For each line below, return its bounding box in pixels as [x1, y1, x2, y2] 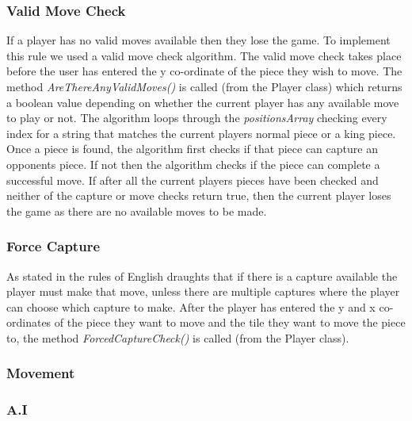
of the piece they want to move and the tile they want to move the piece [54, 314, 406, 331]
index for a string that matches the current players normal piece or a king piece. [6, 124, 396, 141]
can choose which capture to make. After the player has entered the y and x [6, 298, 376, 315]
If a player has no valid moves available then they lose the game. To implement [6, 32, 391, 48]
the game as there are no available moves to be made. [6, 202, 267, 219]
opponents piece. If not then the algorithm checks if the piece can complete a [6, 155, 380, 172]
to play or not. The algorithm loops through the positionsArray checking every [6, 109, 387, 126]
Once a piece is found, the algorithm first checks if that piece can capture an [6, 140, 378, 157]
